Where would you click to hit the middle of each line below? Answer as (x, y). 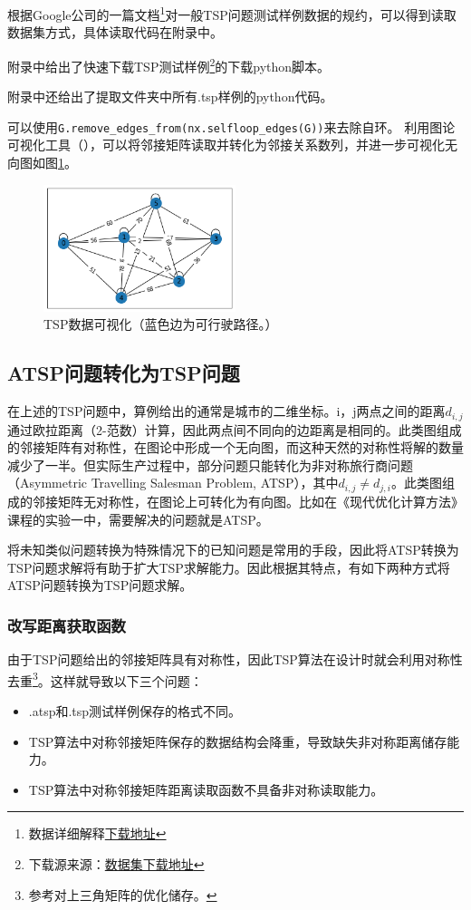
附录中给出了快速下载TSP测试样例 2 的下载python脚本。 (169, 64)
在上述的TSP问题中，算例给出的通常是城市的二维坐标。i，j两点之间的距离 (226, 411)
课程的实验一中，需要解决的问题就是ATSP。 (138, 519)
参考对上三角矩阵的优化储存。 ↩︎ (123, 894)
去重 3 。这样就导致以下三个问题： (105, 679)
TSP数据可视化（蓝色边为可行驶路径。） (161, 324)
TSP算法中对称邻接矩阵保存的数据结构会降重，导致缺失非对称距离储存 (238, 741)
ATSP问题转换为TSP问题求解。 (100, 585)
